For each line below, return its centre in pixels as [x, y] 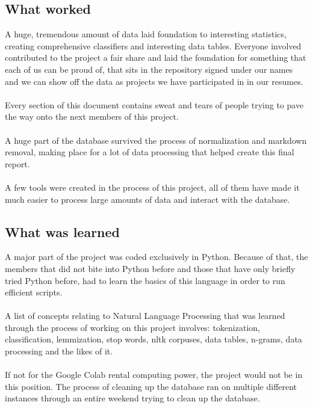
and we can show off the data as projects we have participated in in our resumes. [154, 81]
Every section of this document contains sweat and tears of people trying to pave [154, 104]
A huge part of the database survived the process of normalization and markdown [156, 140]
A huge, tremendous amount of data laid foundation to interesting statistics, [146, 34]
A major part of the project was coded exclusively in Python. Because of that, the [156, 257]
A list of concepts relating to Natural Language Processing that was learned [145, 316]
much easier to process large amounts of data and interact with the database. [147, 199]
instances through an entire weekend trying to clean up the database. [132, 398]
